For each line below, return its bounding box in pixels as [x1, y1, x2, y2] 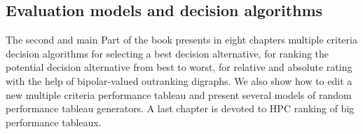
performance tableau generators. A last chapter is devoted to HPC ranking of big [6, 101, 355, 116]
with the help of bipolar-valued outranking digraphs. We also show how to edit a [6, 73, 352, 88]
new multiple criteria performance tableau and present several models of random [6, 87, 352, 102]
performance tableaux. [6, 114, 102, 129]
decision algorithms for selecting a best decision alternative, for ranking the [6, 46, 329, 60]
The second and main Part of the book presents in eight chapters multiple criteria [6, 32, 357, 47]
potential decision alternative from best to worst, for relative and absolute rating [6, 60, 352, 74]
